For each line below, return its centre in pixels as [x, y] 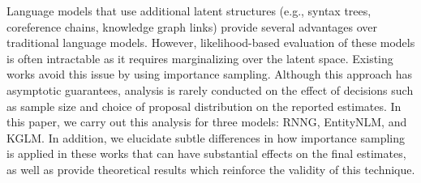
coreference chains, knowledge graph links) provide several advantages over [192, 26]
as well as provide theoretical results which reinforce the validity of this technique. [211, 169]
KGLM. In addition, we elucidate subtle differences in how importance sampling [206, 137]
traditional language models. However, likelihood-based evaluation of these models [211, 43]
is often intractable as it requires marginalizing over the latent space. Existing [200, 58]
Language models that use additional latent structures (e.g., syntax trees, [189, 11]
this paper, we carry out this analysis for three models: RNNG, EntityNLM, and [207, 122]
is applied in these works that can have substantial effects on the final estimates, [206, 153]
